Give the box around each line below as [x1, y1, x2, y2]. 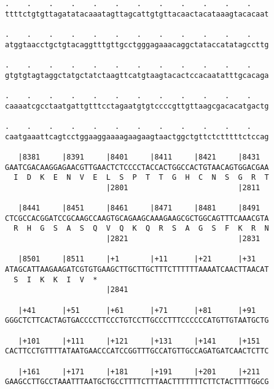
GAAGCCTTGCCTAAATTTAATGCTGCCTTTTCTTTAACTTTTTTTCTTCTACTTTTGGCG [5, 377, 269, 387]
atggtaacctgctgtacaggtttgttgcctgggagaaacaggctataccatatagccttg [5, 40, 269, 49]
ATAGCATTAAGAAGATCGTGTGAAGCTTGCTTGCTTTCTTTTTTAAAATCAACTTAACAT [5, 265, 269, 274]
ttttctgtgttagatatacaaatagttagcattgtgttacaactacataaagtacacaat [5, 9, 269, 18]
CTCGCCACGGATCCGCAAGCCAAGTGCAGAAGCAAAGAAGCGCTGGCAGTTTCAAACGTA [5, 214, 269, 223]
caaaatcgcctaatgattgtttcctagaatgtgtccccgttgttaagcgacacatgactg [5, 101, 269, 110]
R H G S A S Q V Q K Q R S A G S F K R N [14, 224, 269, 233]
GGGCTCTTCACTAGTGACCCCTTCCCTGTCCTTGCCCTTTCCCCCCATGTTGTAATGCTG [5, 316, 269, 325]
